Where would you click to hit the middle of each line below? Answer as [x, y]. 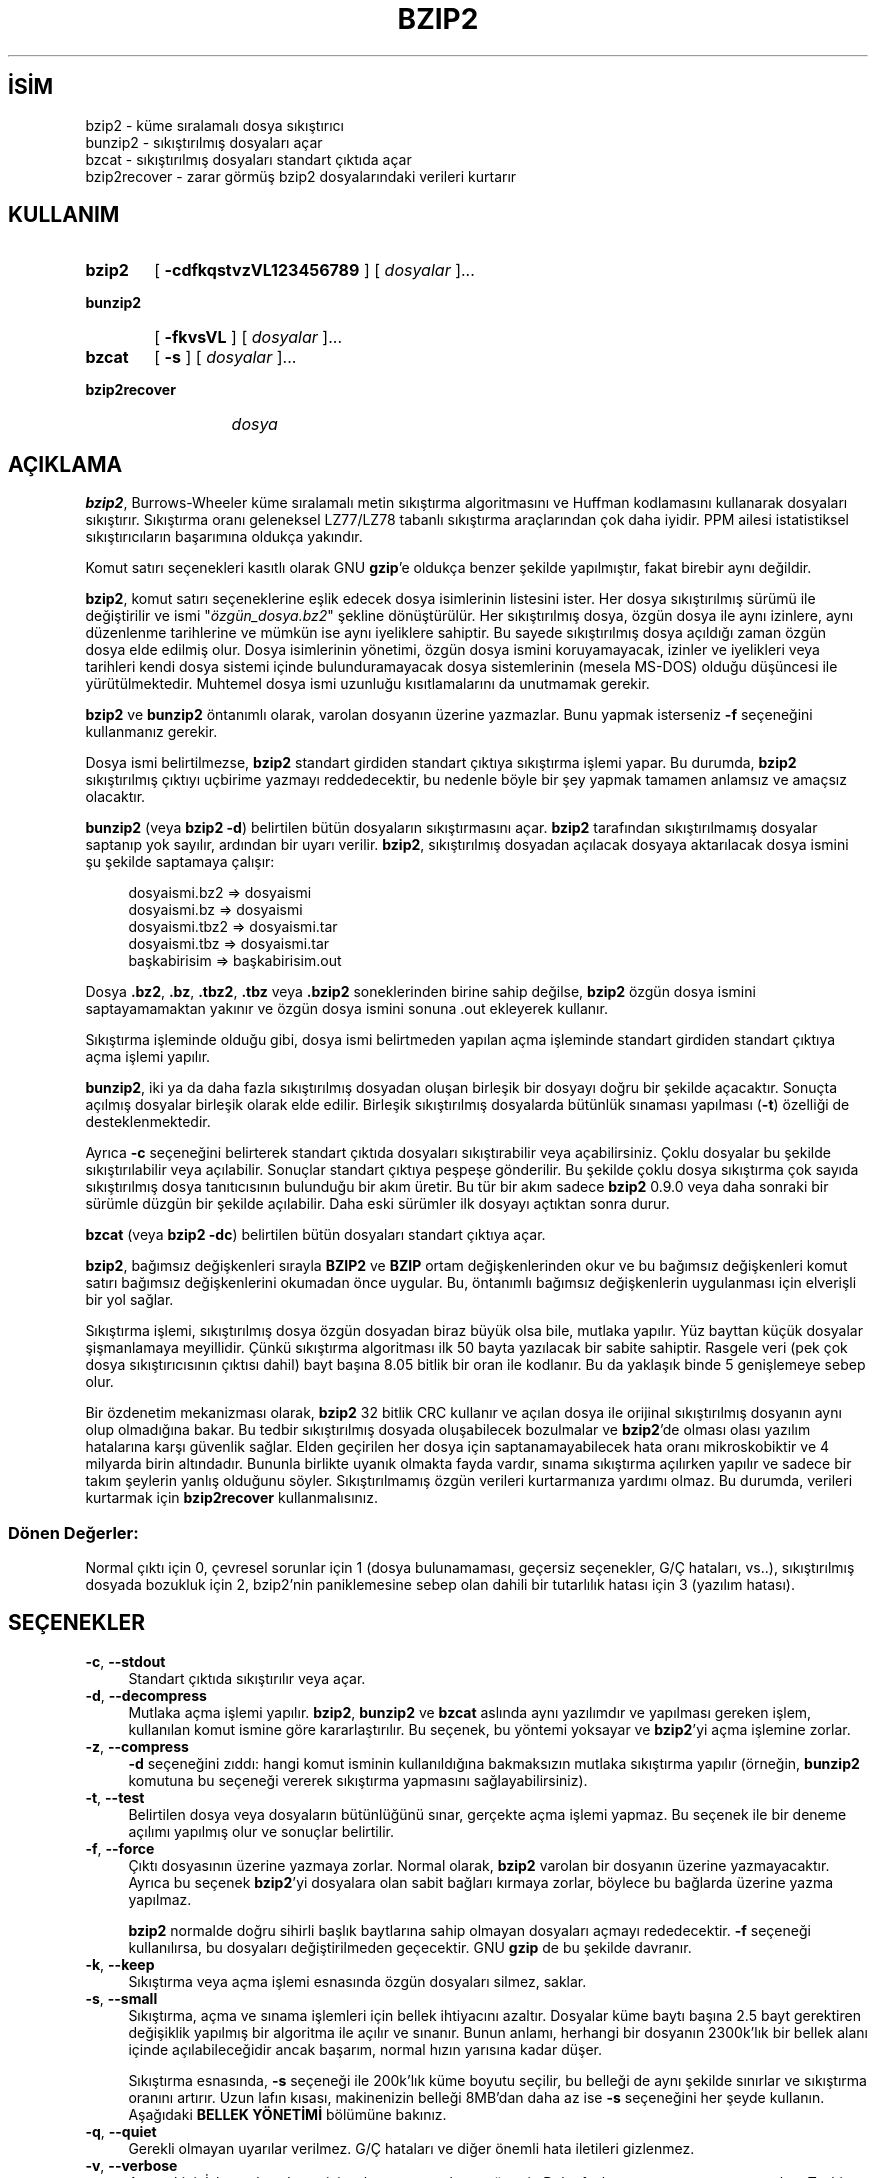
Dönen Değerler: [73, 1532]
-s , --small [121, 1998]
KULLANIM [64, 215]
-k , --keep [120, 1964]
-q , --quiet [121, 2131]
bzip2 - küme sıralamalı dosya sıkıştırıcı [214, 125]
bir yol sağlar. [129, 1300]
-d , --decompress [146, 1695]
